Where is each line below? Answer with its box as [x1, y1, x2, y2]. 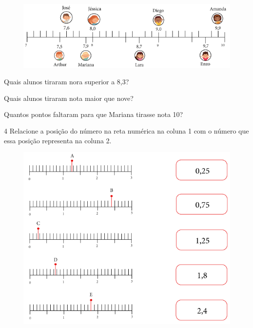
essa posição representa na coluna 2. [4, 135, 112, 145]
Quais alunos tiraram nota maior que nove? [4, 93, 134, 103]
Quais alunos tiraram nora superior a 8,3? [4, 77, 129, 87]
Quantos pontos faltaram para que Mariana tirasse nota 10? [4, 109, 183, 119]
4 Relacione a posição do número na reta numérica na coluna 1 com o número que [4, 125, 249, 135]
